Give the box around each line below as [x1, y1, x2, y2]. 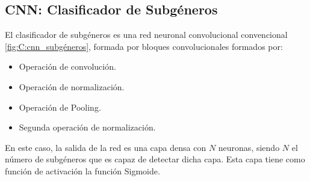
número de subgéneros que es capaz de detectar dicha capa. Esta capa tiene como [5, 153, 305, 165]
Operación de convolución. [19, 60, 116, 73]
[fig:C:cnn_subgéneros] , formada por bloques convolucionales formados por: [5, 40, 283, 52]
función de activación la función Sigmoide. [5, 164, 160, 177]
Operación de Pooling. [19, 100, 101, 113]
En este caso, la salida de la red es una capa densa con [5, 141, 206, 153]
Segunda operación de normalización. [19, 121, 156, 133]
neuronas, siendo [218, 141, 280, 153]
